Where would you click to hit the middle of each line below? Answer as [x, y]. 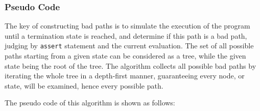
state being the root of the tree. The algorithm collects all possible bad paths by [131, 65]
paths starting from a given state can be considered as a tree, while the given [125, 56]
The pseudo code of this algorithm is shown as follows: [90, 103]
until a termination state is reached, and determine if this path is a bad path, [126, 35]
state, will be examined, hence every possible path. [84, 85]
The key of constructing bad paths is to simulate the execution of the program [127, 26]
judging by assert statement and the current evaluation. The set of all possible [129, 46]
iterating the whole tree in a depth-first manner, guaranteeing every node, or [125, 76]
